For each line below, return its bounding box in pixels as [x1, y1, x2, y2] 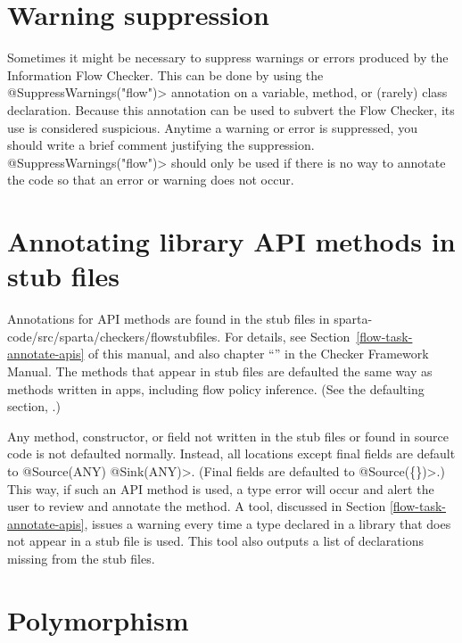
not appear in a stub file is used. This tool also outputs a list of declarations [7, 532, 424, 550]
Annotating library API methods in [7, 223, 456, 260]
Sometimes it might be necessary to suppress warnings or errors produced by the [7, 48, 449, 67]
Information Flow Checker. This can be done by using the [7, 65, 324, 84]
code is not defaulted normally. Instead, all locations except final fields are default [7, 444, 456, 463]
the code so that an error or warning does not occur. [7, 170, 294, 189]
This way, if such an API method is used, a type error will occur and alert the [7, 479, 434, 498]
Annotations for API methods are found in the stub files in [7, 309, 330, 328]
